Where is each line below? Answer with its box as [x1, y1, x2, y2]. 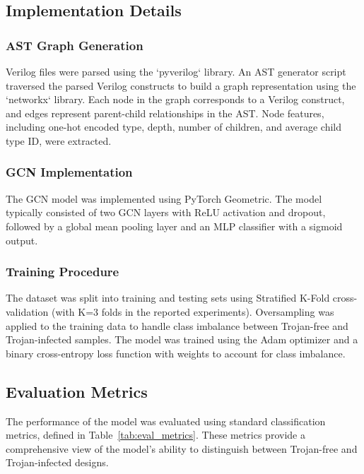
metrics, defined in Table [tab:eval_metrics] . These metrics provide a [6, 427, 305, 442]
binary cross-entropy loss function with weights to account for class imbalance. [6, 345, 346, 360]
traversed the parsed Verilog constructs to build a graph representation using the [6, 78, 356, 93]
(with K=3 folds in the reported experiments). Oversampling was [51, 304, 334, 319]
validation [6, 304, 49, 319]
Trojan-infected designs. [6, 455, 109, 470]
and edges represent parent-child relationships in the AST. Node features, [6, 105, 324, 120]
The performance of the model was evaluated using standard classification [6, 413, 326, 428]
